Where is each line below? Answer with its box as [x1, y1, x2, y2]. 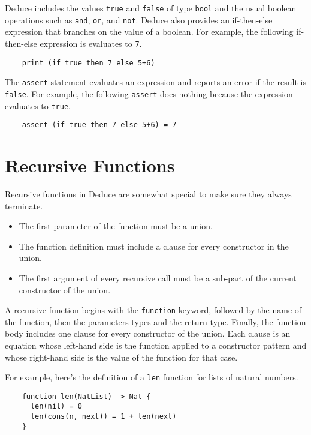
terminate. [5, 199, 43, 212]
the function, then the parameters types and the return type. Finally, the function [5, 315, 306, 328]
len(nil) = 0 [30, 402, 82, 411]
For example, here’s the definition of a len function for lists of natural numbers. [5, 371, 298, 383]
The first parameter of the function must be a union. [19, 220, 213, 232]
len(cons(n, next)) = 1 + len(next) [30, 412, 177, 421]
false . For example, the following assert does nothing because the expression [5, 87, 293, 100]
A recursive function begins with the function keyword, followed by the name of [5, 304, 302, 316]
